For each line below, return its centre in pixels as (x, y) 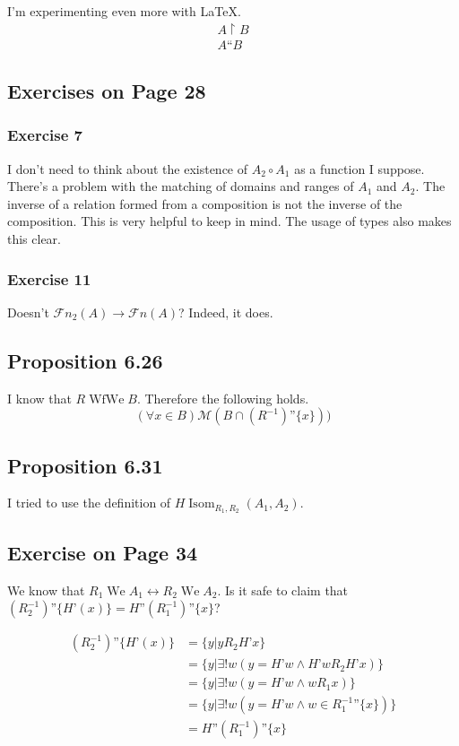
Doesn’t (28, 312)
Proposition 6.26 (85, 360)
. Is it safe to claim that (283, 590)
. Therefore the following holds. (223, 398)
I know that (39, 398)
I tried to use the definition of (89, 503)
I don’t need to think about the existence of (128, 168)
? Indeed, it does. (226, 312)
